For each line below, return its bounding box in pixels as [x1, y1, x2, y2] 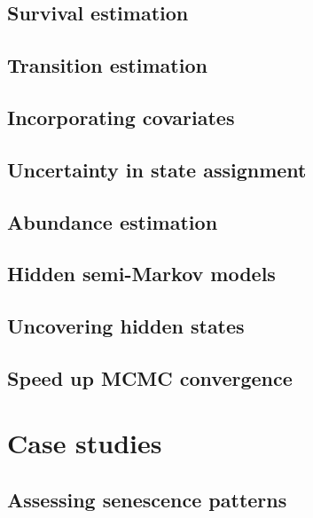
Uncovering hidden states [7, 312, 245, 340]
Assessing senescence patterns [7, 486, 287, 514]
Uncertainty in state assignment [7, 155, 307, 183]
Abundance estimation [7, 208, 218, 235]
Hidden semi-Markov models [7, 260, 276, 287]
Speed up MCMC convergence [7, 364, 293, 391]
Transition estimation [7, 51, 207, 79]
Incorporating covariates [7, 103, 235, 130]
